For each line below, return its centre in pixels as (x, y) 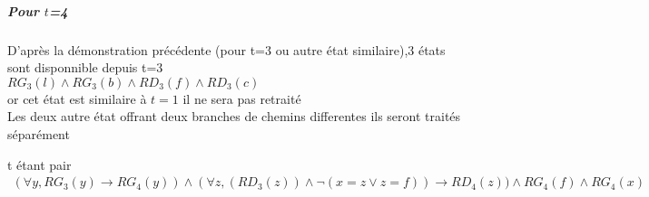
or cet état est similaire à (77, 98)
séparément (39, 133)
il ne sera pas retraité (242, 98)
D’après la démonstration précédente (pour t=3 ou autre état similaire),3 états (226, 49)
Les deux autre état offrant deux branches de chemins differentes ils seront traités (234, 116)
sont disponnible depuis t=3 (85, 67)
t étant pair (39, 164)
